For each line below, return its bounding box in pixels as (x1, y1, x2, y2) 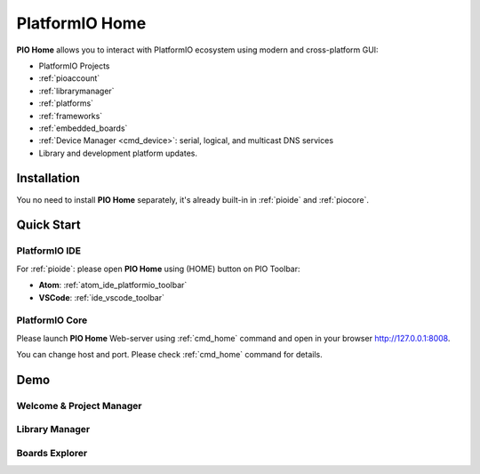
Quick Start (16, 218, 81, 233)
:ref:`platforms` (38, 98, 93, 108)
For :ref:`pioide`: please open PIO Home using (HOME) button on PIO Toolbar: (16, 263, 301, 274)
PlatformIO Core (16, 314, 88, 326)
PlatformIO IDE (16, 245, 82, 257)
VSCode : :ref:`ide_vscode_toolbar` (38, 292, 164, 302)
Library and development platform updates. (38, 148, 197, 158)
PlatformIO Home (16, 13, 147, 33)
